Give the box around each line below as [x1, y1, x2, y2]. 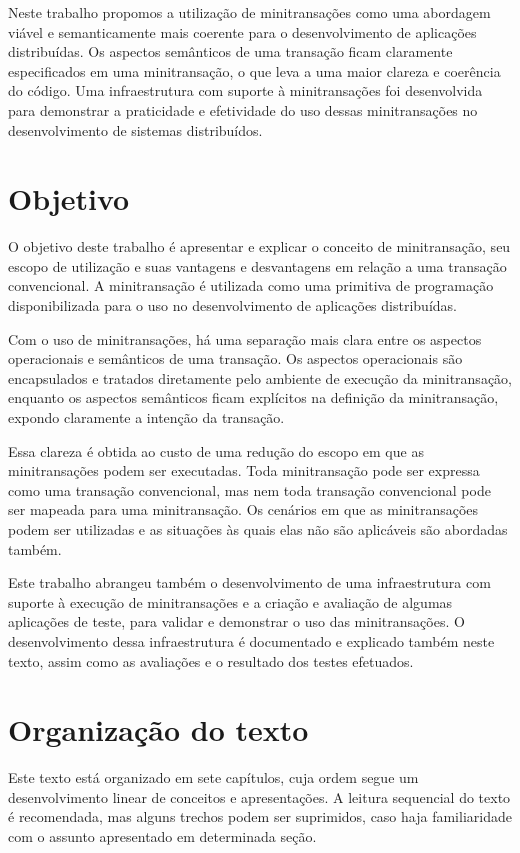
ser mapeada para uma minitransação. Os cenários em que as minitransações [8, 499, 479, 520]
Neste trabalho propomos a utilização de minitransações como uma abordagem [8, 2, 491, 22]
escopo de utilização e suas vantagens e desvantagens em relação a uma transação [8, 255, 507, 276]
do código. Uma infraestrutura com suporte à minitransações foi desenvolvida [8, 80, 483, 101]
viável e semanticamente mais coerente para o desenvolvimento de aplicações [8, 21, 477, 42]
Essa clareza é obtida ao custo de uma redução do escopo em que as [8, 440, 424, 461]
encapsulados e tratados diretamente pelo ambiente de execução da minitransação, [8, 367, 512, 388]
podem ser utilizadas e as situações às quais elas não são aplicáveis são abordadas [8, 519, 508, 539]
